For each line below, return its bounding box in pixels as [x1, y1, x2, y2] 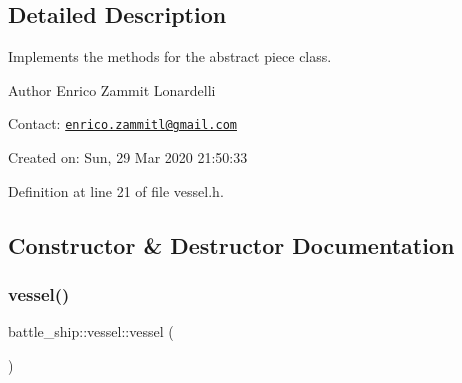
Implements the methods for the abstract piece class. [8, 46, 332, 67]
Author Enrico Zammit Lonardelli [8, 79, 216, 100]
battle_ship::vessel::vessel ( [8, 321, 174, 342]
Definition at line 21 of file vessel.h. [8, 180, 224, 201]
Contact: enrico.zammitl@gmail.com [8, 113, 237, 134]
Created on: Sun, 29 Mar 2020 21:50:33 [8, 147, 248, 168]
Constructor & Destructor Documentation [8, 229, 455, 260]
